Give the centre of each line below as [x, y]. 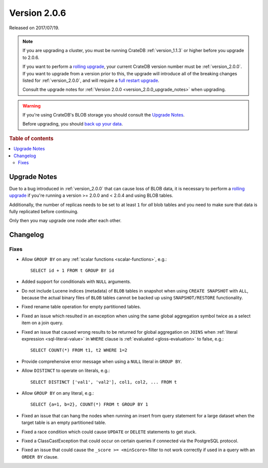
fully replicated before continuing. [44, 211]
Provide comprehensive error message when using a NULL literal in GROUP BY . [102, 361]
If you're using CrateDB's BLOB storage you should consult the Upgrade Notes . [103, 115]
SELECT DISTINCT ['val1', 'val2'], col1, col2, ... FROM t [104, 382]
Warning [32, 106]
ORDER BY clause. [40, 457]
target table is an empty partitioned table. [64, 423]
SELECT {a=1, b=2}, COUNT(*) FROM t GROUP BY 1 [89, 405]
